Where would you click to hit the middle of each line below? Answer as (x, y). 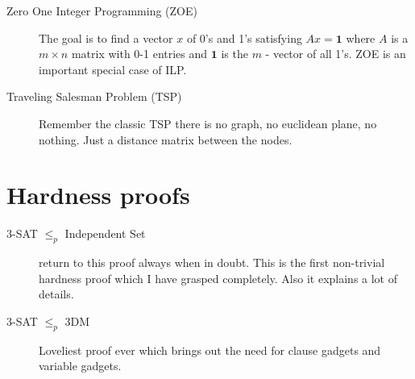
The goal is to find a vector (106, 37)
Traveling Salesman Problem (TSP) (94, 96)
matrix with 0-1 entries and (139, 54)
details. (56, 294)
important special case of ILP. (113, 69)
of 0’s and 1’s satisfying (244, 37)
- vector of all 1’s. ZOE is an (336, 54)
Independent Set (105, 233)
